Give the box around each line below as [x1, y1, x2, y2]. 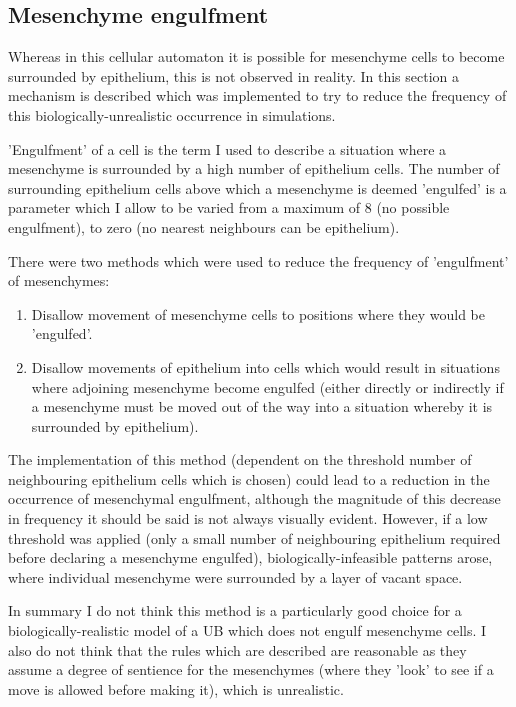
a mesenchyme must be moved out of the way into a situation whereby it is [31, 396, 493, 417]
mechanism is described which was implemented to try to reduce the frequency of [8, 85, 507, 106]
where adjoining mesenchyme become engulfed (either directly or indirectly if [31, 376, 504, 397]
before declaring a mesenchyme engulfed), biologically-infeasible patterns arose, [8, 547, 493, 568]
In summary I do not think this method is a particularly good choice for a [8, 600, 462, 621]
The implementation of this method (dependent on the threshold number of [8, 449, 472, 470]
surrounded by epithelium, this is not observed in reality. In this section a [8, 65, 459, 86]
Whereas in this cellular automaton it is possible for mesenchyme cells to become [8, 46, 505, 67]
